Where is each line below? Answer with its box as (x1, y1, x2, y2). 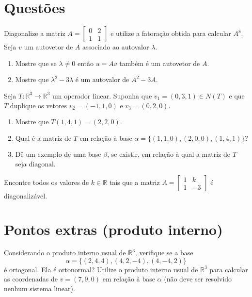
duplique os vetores (10, 100, 67, 110)
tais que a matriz (109, 177, 160, 187)
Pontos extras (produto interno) (4, 219, 223, 239)
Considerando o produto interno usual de (4, 247, 126, 258)
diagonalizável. (4, 191, 47, 201)
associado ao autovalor (82, 42, 149, 52)
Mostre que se (15, 58, 57, 68)
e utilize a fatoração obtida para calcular (110, 28, 231, 38)
